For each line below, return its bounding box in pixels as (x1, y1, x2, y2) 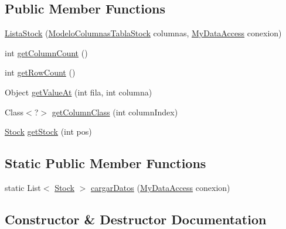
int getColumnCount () (5, 46, 88, 59)
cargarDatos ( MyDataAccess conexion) (90, 181, 230, 193)
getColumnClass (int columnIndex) (52, 105, 178, 118)
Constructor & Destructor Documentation (5, 210, 267, 228)
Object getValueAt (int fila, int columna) (5, 86, 152, 98)
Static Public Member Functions (5, 154, 206, 172)
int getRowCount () (5, 66, 76, 78)
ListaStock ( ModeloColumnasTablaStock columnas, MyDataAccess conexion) (5, 27, 282, 39)
